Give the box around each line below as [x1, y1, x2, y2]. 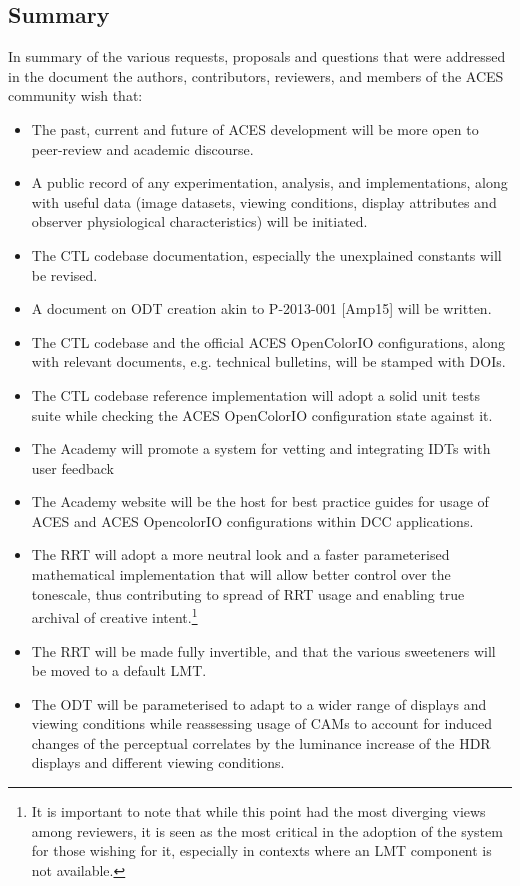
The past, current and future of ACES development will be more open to [31, 118, 479, 139]
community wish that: [8, 85, 143, 106]
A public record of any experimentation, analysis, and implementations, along [31, 172, 508, 193]
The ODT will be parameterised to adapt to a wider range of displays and [31, 693, 487, 714]
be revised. [31, 264, 98, 285]
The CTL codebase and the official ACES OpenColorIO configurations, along [31, 331, 505, 352]
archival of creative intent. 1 [31, 604, 198, 627]
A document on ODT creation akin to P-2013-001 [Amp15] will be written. [31, 298, 492, 319]
